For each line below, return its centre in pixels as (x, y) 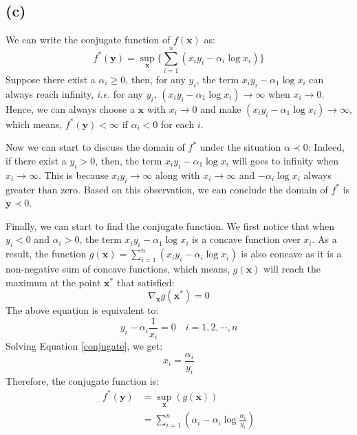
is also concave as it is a (291, 254)
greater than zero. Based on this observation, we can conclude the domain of (167, 189)
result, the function (46, 254)
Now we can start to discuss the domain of (95, 147)
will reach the (292, 269)
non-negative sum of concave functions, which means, (118, 269)
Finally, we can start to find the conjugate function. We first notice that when (170, 225)
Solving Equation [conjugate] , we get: (84, 346)
